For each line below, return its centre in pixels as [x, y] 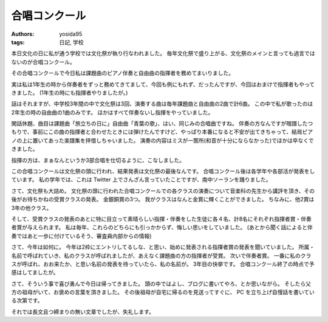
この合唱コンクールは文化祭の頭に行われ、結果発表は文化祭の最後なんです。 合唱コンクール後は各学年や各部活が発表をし [163, 171]
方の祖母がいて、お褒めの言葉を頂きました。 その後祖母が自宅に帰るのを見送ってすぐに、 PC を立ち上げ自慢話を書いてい [163, 292]
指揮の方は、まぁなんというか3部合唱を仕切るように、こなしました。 [98, 160]
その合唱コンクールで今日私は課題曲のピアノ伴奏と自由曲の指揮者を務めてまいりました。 [123, 73]
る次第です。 [27, 301]
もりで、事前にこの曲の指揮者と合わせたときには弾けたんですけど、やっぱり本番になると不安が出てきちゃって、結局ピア [162, 132]
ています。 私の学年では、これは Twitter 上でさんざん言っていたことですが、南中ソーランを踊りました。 [141, 179]
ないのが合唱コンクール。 [43, 62]
